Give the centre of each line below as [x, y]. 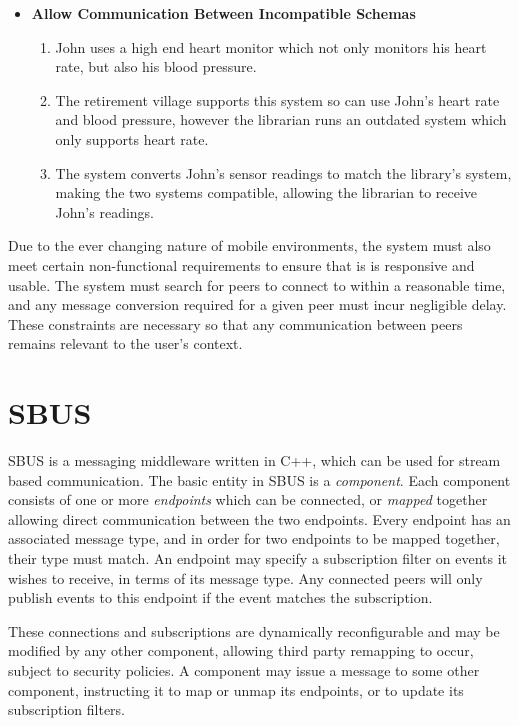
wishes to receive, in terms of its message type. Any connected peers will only [245, 577]
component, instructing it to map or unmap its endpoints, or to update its [236, 689]
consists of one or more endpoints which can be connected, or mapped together [248, 499]
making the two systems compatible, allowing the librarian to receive [266, 192]
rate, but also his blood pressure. [156, 66]
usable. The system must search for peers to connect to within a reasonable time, [257, 284]
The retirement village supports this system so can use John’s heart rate [277, 99]
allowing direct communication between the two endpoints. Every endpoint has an [259, 518]
